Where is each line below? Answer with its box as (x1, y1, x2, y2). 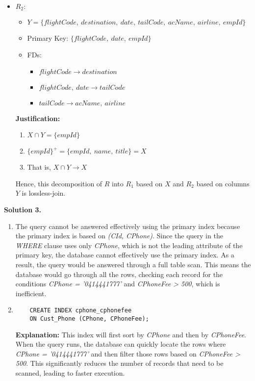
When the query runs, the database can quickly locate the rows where (15, 339, 226, 349)
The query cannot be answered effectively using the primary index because (15, 221, 240, 231)
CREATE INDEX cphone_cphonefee (29, 307, 132, 314)
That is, (27, 162, 51, 172)
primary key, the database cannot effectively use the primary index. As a (15, 250, 234, 260)
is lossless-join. (22, 188, 66, 198)
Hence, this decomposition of (15, 178, 102, 188)
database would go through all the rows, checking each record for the (15, 269, 223, 279)
